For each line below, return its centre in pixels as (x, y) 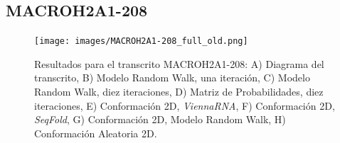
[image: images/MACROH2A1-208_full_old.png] (141, 41)
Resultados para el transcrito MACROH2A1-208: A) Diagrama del (179, 63)
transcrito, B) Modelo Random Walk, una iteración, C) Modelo (172, 78)
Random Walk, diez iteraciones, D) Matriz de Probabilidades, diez (179, 92)
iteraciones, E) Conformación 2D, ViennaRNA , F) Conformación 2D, (185, 105)
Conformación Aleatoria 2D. (96, 133)
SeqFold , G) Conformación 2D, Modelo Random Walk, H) (160, 119)
